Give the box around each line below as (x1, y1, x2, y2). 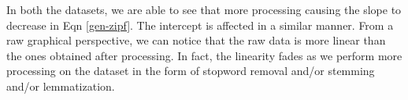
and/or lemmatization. (6, 77, 115, 94)
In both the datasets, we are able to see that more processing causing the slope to (6, 2, 402, 17)
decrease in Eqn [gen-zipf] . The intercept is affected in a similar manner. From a (6, 16, 394, 33)
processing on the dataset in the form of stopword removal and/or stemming (6, 62, 375, 79)
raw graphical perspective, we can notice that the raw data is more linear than (6, 32, 386, 48)
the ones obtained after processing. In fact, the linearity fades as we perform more (6, 47, 402, 63)
